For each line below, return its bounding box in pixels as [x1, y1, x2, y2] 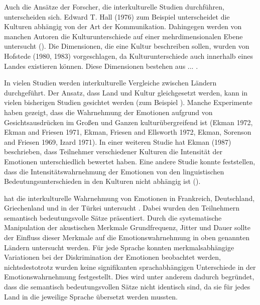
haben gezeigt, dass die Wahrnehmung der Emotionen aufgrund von [4, 107, 213, 117]
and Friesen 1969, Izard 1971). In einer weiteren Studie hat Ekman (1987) [4, 136, 231, 147]
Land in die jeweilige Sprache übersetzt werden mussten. [4, 291, 178, 301]
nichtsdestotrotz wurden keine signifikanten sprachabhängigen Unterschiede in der [4, 261, 256, 272]
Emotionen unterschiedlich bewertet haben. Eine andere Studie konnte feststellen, [4, 156, 255, 166]
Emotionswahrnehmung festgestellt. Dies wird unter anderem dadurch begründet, [4, 271, 254, 282]
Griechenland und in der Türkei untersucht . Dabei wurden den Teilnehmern [4, 202, 239, 213]
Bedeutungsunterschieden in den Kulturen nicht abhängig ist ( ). [4, 176, 201, 186]
